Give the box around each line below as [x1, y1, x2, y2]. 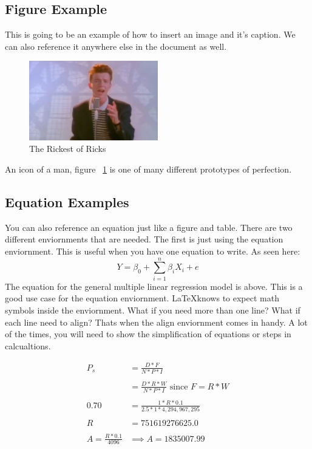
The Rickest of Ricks [29, 142, 106, 155]
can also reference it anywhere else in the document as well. [5, 39, 227, 52]
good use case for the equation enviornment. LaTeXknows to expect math [5, 292, 279, 304]
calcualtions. [5, 339, 51, 352]
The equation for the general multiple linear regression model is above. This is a [5, 279, 303, 292]
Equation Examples [5, 193, 129, 211]
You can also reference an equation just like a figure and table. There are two [5, 221, 293, 233]
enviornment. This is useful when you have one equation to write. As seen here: [5, 245, 300, 258]
